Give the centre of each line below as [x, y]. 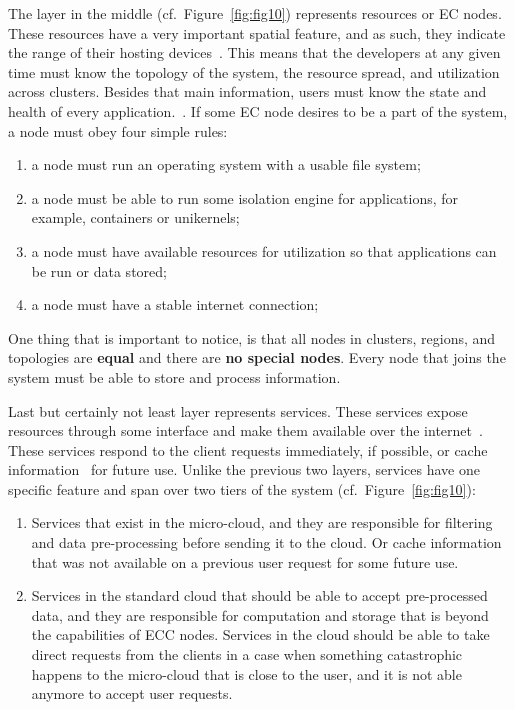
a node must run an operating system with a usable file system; [226, 164]
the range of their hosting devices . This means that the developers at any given [254, 52]
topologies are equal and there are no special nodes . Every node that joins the [257, 357]
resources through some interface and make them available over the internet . [245, 430]
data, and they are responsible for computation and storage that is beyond [260, 614]
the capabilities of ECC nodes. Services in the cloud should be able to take [260, 634]
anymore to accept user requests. [132, 693]
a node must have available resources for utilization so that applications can [264, 250]
